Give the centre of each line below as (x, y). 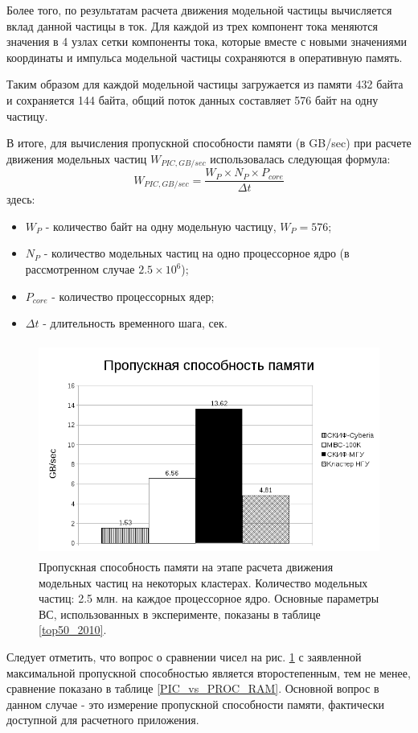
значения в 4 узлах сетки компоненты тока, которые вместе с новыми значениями (207, 41)
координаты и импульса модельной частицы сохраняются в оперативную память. (205, 57)
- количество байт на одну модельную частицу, (161, 226)
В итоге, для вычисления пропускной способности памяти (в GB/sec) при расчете (209, 143)
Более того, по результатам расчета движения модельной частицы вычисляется (199, 10)
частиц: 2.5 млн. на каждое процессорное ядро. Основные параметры (209, 598)
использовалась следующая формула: (300, 158)
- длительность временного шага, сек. (135, 323)
